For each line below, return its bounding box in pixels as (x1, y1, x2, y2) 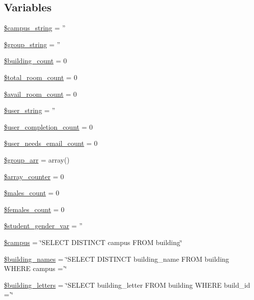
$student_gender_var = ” (4, 220, 82, 231)
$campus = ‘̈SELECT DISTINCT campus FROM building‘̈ (4, 237, 182, 247)
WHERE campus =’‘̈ (4, 263, 67, 273)
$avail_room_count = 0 (4, 88, 77, 99)
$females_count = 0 (4, 204, 65, 214)
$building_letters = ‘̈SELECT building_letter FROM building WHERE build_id (4, 279, 250, 290)
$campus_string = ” (4, 23, 66, 33)
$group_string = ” (4, 39, 60, 49)
